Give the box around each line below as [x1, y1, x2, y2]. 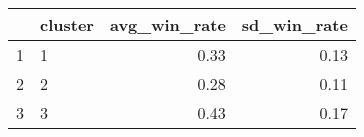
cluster [40, 13, 94, 36]
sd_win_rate [241, 13, 348, 36]
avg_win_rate [109, 13, 226, 36]
